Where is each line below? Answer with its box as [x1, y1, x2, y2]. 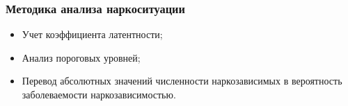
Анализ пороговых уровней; [22, 50, 141, 64]
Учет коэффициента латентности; [22, 27, 163, 42]
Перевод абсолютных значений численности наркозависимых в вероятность [22, 73, 342, 88]
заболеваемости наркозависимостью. [22, 87, 176, 101]
